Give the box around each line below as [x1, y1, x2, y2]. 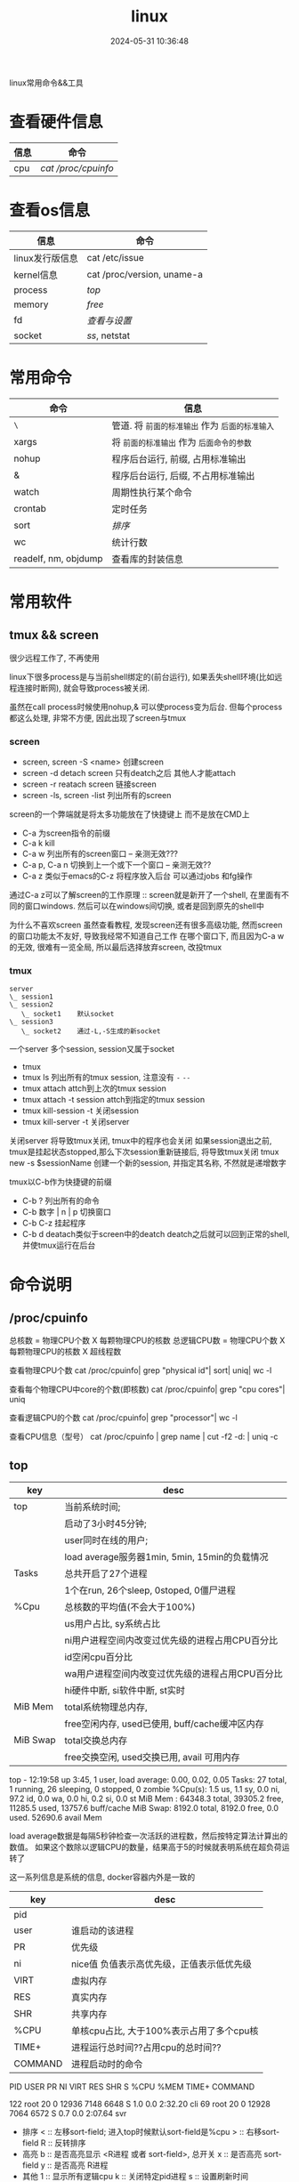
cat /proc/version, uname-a [86, 268, 203, 280]
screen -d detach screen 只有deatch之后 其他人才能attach [21, 768, 236, 779]
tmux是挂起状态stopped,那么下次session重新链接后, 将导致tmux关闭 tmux [9, 1146, 279, 1158]
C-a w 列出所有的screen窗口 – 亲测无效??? [21, 848, 179, 860]
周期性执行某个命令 [111, 486, 193, 498]
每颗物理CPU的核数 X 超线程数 [9, 1346, 122, 1357]
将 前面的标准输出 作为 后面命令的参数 [111, 436, 252, 449]
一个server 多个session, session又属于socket [9, 1044, 175, 1055]
